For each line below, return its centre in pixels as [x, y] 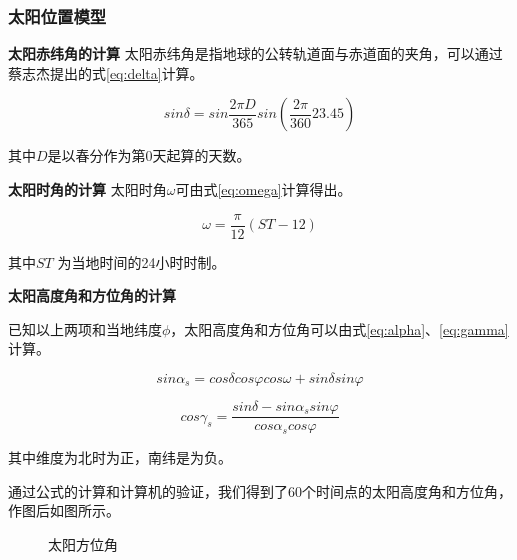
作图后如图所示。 [64, 510]
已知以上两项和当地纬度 [85, 328]
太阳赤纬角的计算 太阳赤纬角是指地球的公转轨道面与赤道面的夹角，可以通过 [255, 53]
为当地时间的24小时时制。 [141, 261]
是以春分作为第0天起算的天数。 [149, 155]
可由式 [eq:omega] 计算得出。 [263, 189]
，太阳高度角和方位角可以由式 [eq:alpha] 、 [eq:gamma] [339, 328]
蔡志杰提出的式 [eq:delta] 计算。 [106, 72]
